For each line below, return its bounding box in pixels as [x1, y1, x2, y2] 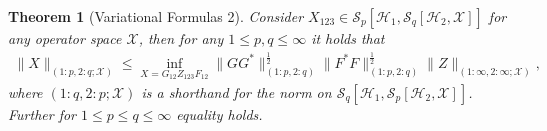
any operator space [8, 28, 122, 48]
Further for [8, 103, 77, 124]
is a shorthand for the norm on [141, 81, 332, 102]
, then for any [138, 28, 224, 48]
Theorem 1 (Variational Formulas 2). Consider [8, 6, 304, 26]
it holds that [311, 28, 385, 48]
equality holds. [176, 103, 263, 124]
